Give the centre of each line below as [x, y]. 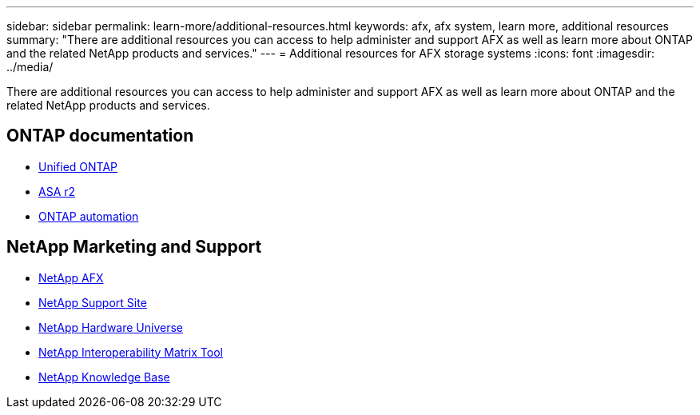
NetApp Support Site [93, 302]
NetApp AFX [71, 277]
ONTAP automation [89, 216]
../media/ [30, 67]
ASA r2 [57, 191]
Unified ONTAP [78, 166]
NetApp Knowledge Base [104, 377]
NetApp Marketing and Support [134, 247]
